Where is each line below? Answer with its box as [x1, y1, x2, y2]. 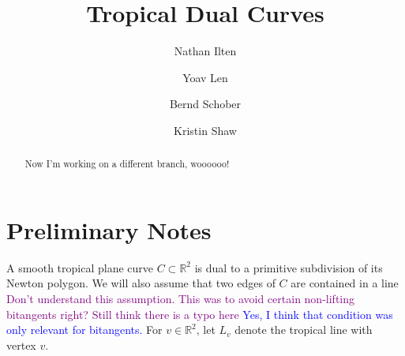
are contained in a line [291, 275, 399, 291]
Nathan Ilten [174, 43, 237, 59]
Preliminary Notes [6, 213, 212, 245]
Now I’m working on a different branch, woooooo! [24, 157, 230, 171]
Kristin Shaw [174, 122, 237, 138]
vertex [6, 336, 36, 353]
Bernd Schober [169, 96, 242, 112]
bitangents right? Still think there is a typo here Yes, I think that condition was [6, 305, 393, 322]
